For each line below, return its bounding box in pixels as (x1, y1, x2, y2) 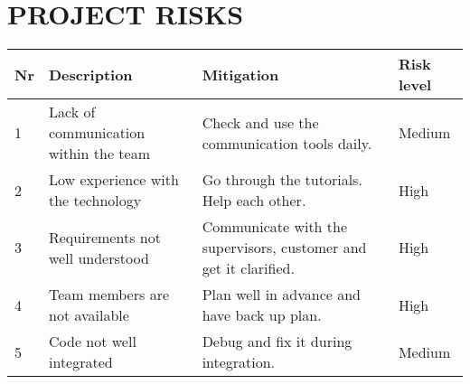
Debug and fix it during (202, 331, 352, 352)
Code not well (48, 331, 136, 352)
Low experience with (48, 169, 179, 191)
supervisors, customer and (202, 237, 367, 258)
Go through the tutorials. (202, 169, 362, 191)
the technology (48, 190, 142, 211)
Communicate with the (202, 216, 348, 238)
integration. (202, 351, 276, 373)
